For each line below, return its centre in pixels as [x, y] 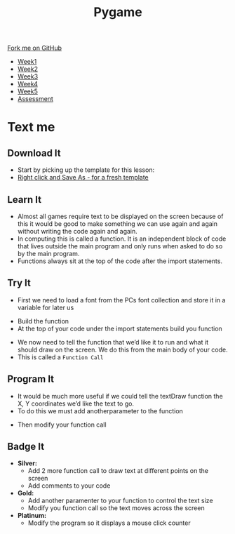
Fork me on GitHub [34, 48]
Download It [34, 153]
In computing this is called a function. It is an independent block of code [122, 239]
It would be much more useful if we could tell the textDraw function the [120, 396]
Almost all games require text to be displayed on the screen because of [120, 216]
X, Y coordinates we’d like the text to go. [76, 403]
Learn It [25, 200]
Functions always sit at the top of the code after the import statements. [120, 261]
